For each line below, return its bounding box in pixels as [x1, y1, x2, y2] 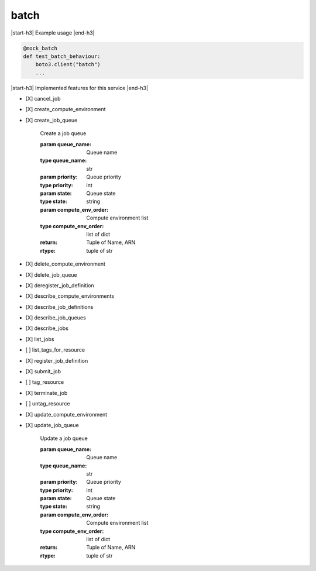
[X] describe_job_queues [25, 314, 86, 321]
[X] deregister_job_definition [25, 281, 94, 289]
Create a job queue [40, 130, 87, 137]
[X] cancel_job [25, 95, 61, 102]
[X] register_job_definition [25, 357, 88, 364]
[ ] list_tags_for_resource [25, 346, 85, 353]
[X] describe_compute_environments [25, 293, 114, 300]
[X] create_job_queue [25, 116, 78, 123]
